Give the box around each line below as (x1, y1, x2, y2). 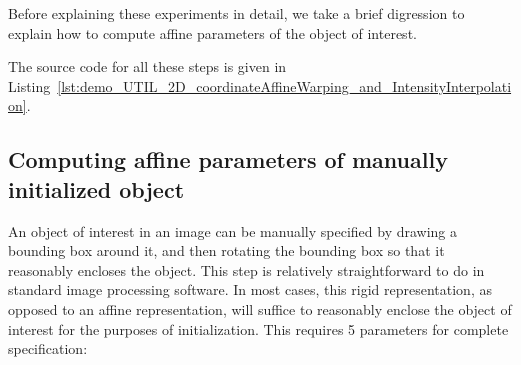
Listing (8, 75, 51, 96)
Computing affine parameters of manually (8, 144, 448, 175)
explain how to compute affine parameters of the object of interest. (8, 22, 417, 43)
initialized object (8, 173, 185, 204)
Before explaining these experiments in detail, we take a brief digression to (8, 3, 465, 23)
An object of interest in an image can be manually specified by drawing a (8, 220, 458, 241)
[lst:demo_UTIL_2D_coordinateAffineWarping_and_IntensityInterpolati (57, 75, 512, 96)
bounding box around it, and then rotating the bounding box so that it (8, 240, 445, 261)
